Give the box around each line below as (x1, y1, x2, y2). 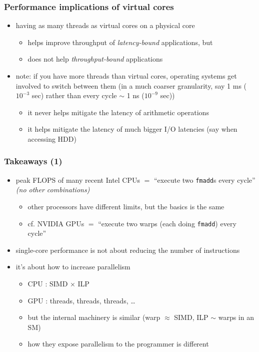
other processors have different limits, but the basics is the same (27, 201, 224, 212)
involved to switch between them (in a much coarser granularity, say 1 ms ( (15, 80, 247, 91)
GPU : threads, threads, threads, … (27, 295, 135, 305)
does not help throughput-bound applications (27, 54, 163, 64)
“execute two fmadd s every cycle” (154, 174, 255, 185)
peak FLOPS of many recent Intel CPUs (15, 174, 140, 185)
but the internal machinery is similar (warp (27, 312, 160, 322)
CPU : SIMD (27, 278, 68, 289)
